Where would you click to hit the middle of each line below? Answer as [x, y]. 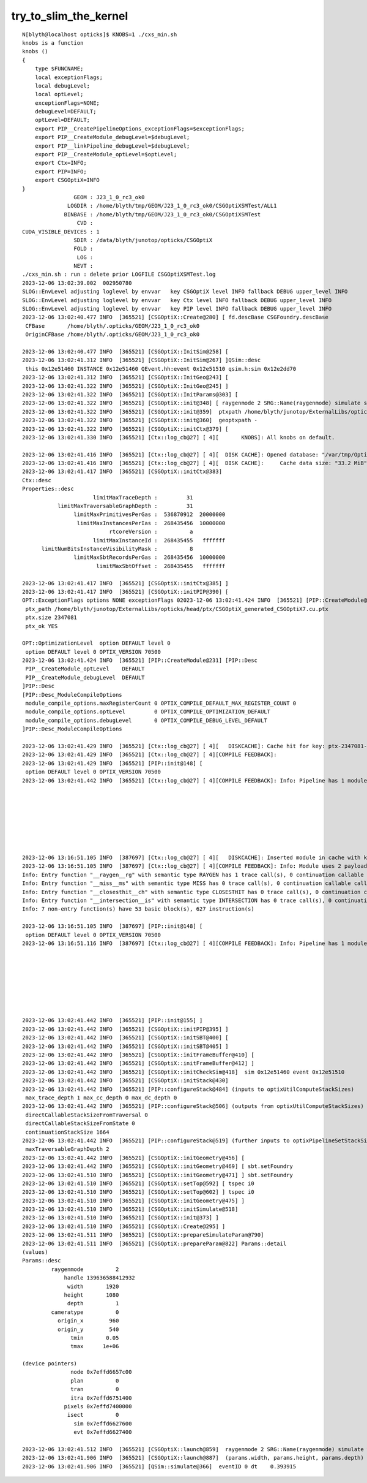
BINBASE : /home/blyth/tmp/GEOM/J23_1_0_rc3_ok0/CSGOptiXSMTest [162, 214]
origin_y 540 [88, 1329]
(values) [35, 1252]
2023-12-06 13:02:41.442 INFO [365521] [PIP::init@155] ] [113, 1021]
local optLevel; [59, 94]
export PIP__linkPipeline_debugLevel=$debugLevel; [112, 146]
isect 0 [93, 1415]
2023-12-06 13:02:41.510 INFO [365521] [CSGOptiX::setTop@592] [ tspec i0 [138, 1183]
